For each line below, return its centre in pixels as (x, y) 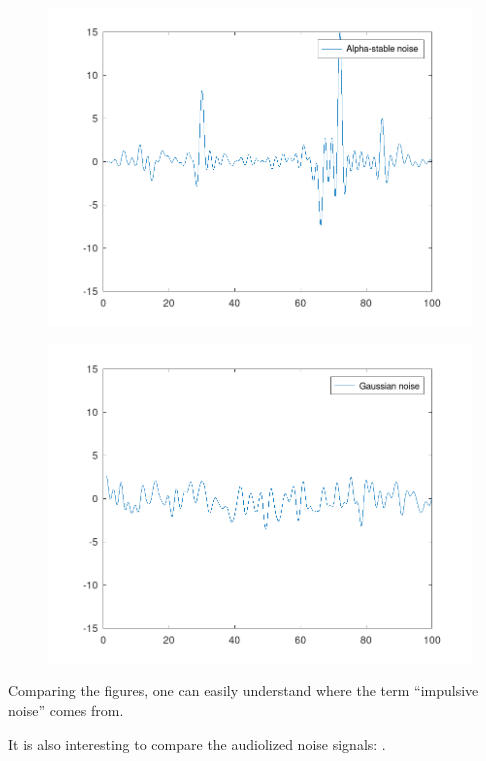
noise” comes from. (66, 710)
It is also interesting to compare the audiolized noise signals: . (197, 743)
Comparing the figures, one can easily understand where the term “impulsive (243, 690)
